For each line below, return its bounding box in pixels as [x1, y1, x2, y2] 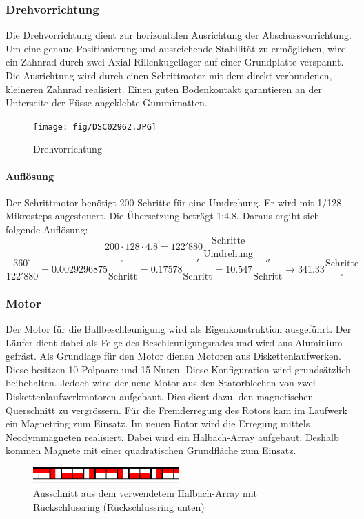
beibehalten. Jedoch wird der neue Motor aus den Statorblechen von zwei [6, 375, 316, 390]
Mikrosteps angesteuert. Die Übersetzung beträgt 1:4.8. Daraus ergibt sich [6, 208, 320, 223]
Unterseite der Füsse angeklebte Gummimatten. [6, 95, 208, 110]
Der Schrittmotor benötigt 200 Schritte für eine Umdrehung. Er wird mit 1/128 [6, 195, 342, 209]
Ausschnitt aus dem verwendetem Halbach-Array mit [33, 485, 258, 500]
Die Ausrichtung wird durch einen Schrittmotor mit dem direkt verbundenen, [6, 68, 332, 82]
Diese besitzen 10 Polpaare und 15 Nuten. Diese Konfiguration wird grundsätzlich [6, 362, 351, 376]
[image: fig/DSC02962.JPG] [33, 121, 156, 132]
